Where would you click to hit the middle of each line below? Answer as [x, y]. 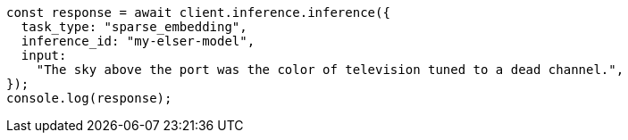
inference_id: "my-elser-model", [138, 41]
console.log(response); [89, 98]
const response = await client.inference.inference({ [198, 12]
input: [44, 55]
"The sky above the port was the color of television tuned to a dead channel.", [330, 70]
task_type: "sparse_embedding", [134, 27]
